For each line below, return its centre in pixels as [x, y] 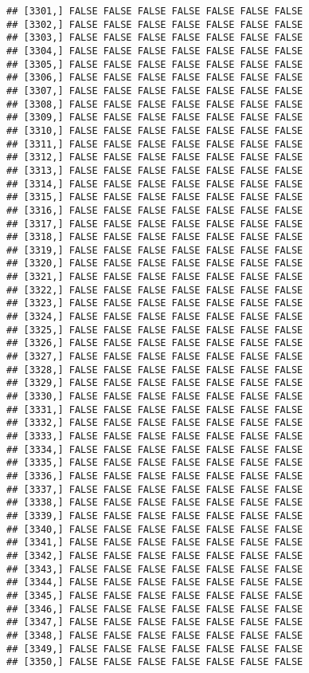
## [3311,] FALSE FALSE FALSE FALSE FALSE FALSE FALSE [155, 144]
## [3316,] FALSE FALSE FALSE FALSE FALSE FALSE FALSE [155, 210]
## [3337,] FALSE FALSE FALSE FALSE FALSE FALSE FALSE [155, 489]
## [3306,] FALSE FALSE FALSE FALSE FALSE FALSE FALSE [155, 78]
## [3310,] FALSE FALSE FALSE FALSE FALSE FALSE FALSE [155, 130]
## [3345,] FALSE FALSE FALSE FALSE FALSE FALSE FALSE [155, 595]
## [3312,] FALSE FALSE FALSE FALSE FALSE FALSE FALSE [155, 157]
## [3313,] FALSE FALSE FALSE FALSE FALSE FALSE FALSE [155, 170]
